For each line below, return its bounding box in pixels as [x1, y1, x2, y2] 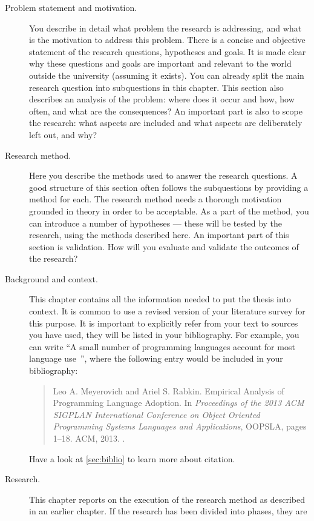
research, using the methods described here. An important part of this [29, 228, 289, 241]
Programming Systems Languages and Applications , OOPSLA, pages [53, 420, 307, 433]
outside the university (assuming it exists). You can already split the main [29, 68, 304, 81]
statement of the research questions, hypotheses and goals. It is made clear [29, 45, 306, 58]
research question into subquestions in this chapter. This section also [29, 81, 284, 93]
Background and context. [5, 272, 98, 285]
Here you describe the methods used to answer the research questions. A [29, 169, 298, 182]
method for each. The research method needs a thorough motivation [29, 193, 282, 205]
